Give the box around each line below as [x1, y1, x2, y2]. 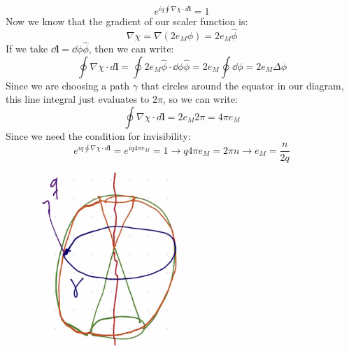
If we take [6, 41, 48, 56]
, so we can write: [162, 92, 238, 106]
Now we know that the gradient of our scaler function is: [6, 14, 248, 29]
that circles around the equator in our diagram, [141, 78, 344, 92]
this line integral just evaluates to [6, 92, 150, 106]
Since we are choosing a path [6, 78, 130, 92]
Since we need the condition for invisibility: [6, 128, 191, 143]
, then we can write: [88, 41, 174, 56]
